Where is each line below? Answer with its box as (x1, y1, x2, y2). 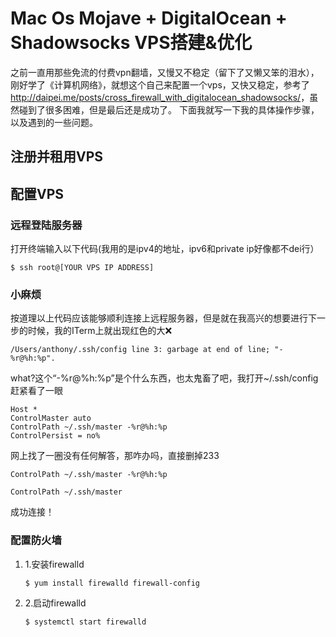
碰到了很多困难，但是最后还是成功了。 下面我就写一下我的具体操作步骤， (18, 103, 320, 116)
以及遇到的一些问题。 (10, 116, 98, 128)
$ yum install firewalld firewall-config (24, 578, 200, 588)
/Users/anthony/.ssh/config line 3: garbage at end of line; (10, 345, 271, 355)
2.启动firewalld (24, 597, 87, 609)
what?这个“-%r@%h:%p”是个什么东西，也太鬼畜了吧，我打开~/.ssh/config (10, 372, 319, 384)
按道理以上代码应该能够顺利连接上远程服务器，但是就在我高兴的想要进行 (10, 312, 308, 324)
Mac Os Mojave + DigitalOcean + (10, 7, 288, 30)
